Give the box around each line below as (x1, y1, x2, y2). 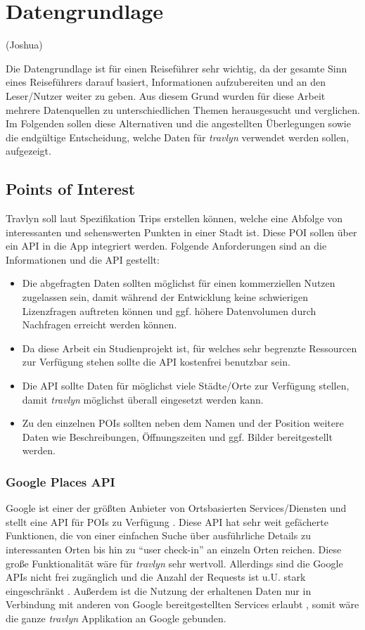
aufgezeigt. (6, 143, 51, 158)
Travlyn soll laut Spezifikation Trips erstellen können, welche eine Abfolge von (6, 211, 343, 226)
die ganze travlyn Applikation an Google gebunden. (6, 610, 226, 625)
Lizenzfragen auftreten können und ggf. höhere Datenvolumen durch (22, 303, 316, 318)
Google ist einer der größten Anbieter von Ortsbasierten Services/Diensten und (6, 501, 347, 515)
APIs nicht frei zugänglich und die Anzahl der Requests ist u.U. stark (6, 570, 306, 584)
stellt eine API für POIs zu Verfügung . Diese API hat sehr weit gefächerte (6, 514, 328, 529)
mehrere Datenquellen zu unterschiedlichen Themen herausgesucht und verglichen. (6, 102, 360, 117)
